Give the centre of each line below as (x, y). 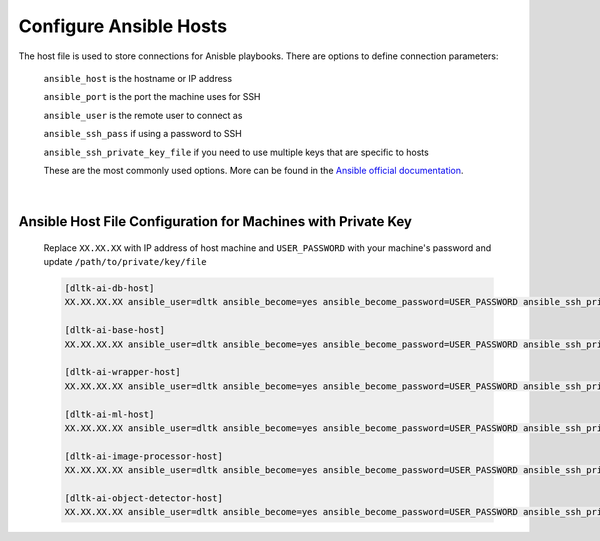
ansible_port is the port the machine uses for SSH (152, 97)
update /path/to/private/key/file (125, 262)
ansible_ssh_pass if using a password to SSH (142, 134)
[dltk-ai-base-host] (114, 330)
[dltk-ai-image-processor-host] (144, 456)
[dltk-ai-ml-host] (109, 414)
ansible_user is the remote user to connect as (143, 115)
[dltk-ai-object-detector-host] (144, 498)
